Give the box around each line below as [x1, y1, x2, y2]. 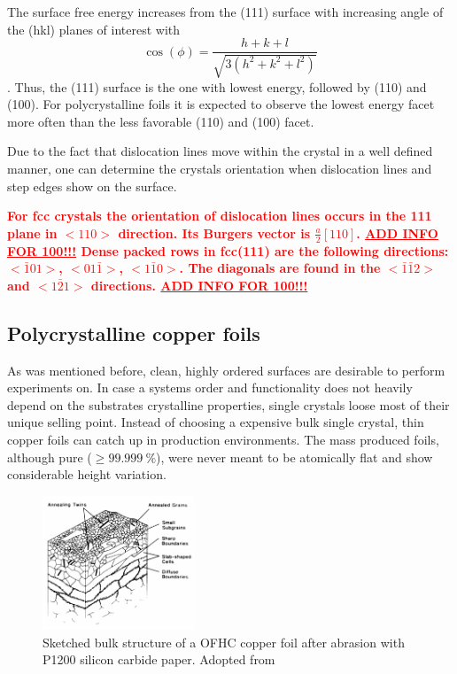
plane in [7, 223, 58, 242]
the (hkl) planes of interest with [7, 19, 181, 38]
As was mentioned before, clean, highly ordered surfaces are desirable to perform [7, 360, 445, 379]
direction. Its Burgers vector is [118, 223, 311, 242]
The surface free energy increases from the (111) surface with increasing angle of [7, 3, 444, 20]
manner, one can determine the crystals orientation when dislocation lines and [7, 159, 432, 178]
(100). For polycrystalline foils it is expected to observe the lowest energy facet [7, 95, 435, 113]
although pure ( [7, 447, 92, 466]
